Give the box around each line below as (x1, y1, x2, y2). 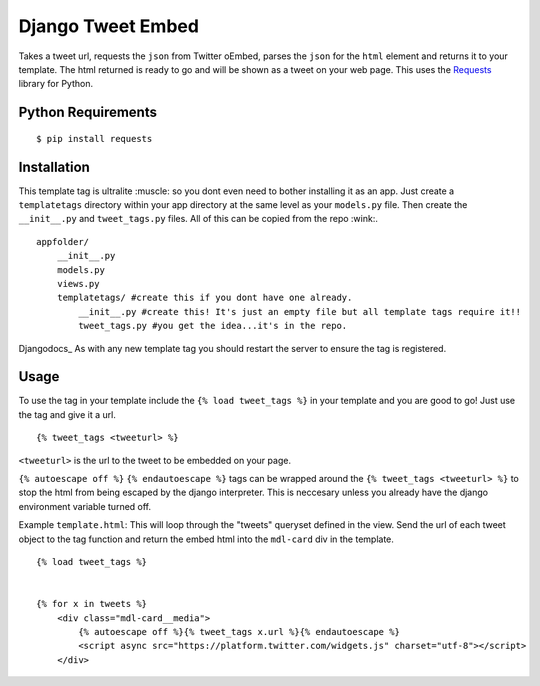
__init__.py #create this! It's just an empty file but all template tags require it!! (78, 306, 522, 317)
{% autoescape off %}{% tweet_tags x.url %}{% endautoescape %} (78, 626, 400, 637)
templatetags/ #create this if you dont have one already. (56, 292, 353, 304)
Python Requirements (18, 104, 157, 121)
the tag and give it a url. (18, 408, 117, 420)
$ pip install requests (36, 133, 153, 144)
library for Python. (18, 78, 94, 90)
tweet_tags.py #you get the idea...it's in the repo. (78, 320, 348, 332)
